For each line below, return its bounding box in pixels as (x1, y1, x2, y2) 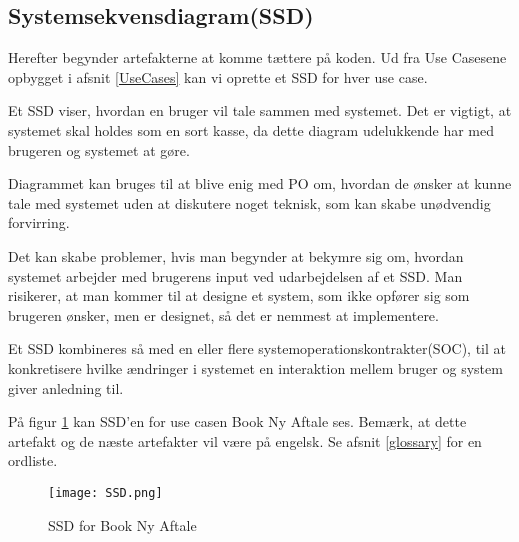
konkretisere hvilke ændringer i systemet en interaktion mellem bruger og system (8, 357, 503, 378)
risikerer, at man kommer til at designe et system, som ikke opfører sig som (8, 285, 470, 306)
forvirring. (8, 212, 70, 233)
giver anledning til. (8, 377, 124, 398)
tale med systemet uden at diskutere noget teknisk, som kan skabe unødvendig (8, 192, 491, 213)
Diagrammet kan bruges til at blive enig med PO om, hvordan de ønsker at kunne (8, 173, 512, 194)
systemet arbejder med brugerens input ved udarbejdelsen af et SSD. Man (8, 265, 463, 286)
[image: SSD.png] (48, 485, 163, 500)
